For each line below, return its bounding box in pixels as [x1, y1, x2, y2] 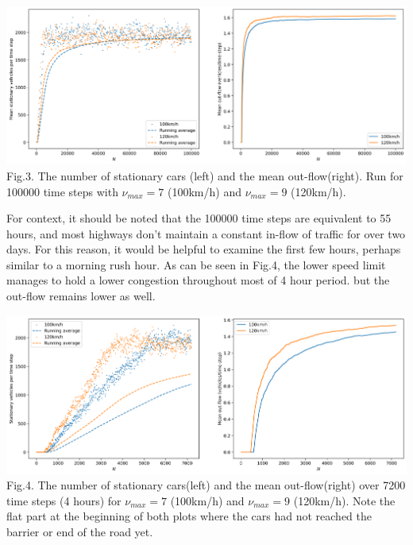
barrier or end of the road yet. [6, 524, 153, 540]
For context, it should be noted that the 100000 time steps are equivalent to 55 [6, 210, 392, 226]
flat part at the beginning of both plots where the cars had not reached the [6, 508, 372, 524]
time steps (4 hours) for [6, 492, 122, 508]
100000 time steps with [6, 183, 118, 199]
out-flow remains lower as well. [6, 288, 156, 304]
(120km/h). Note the [293, 492, 396, 508]
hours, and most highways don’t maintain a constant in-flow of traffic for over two [6, 225, 406, 242]
